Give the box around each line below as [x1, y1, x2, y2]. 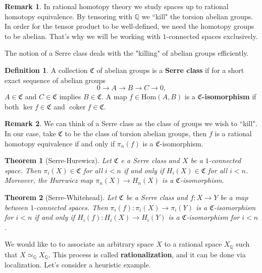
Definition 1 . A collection [5, 64, 88, 75]
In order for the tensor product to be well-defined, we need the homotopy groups [5, 21, 254, 31]
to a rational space [164, 239, 222, 249]
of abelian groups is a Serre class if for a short [96, 64, 244, 75]
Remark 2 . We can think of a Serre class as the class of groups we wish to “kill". [5, 118, 257, 129]
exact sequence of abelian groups [5, 74, 106, 85]
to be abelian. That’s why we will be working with [5, 30, 161, 41]
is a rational [215, 128, 252, 138]
